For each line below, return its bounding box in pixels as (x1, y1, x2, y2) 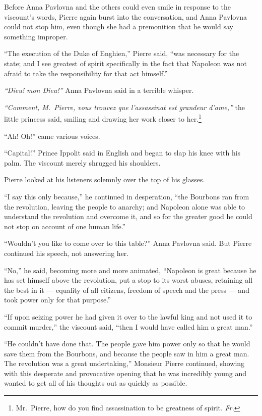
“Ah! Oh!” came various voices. (4, 130, 100, 141)
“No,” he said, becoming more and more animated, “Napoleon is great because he (4, 265, 256, 275)
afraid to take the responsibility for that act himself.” (4, 68, 168, 78)
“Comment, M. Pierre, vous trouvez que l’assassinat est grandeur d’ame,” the (4, 101, 245, 112)
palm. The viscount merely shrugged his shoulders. (4, 157, 161, 168)
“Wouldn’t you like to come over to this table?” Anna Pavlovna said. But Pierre (4, 238, 252, 248)
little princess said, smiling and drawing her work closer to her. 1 (4, 112, 202, 124)
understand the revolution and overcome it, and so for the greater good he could (4, 211, 252, 222)
